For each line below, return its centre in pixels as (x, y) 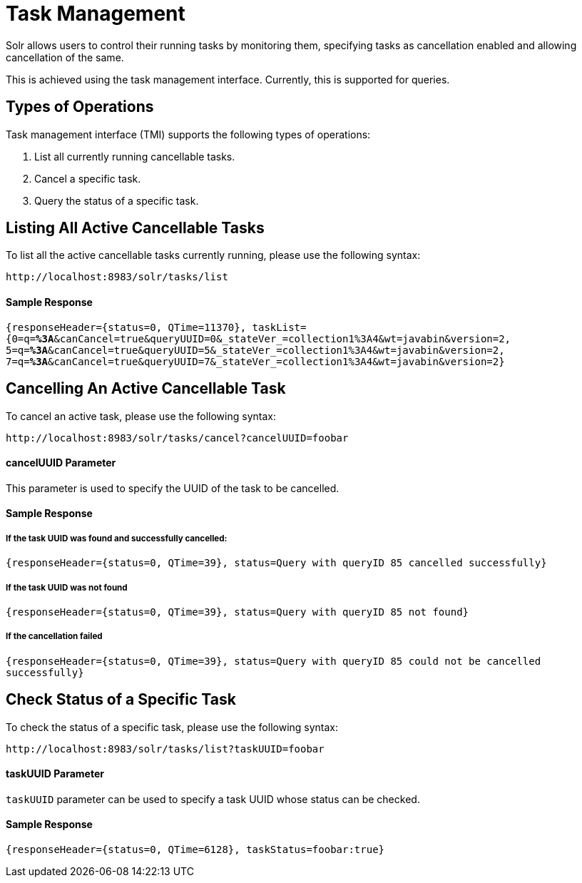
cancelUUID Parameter (61, 463)
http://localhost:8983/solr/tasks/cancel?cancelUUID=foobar (177, 438)
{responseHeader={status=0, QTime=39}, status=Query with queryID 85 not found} (238, 612)
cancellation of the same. (65, 57)
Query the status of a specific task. (117, 200)
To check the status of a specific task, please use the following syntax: (172, 727)
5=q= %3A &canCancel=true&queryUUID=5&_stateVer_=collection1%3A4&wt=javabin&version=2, (255, 350)
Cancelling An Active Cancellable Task (146, 389)
